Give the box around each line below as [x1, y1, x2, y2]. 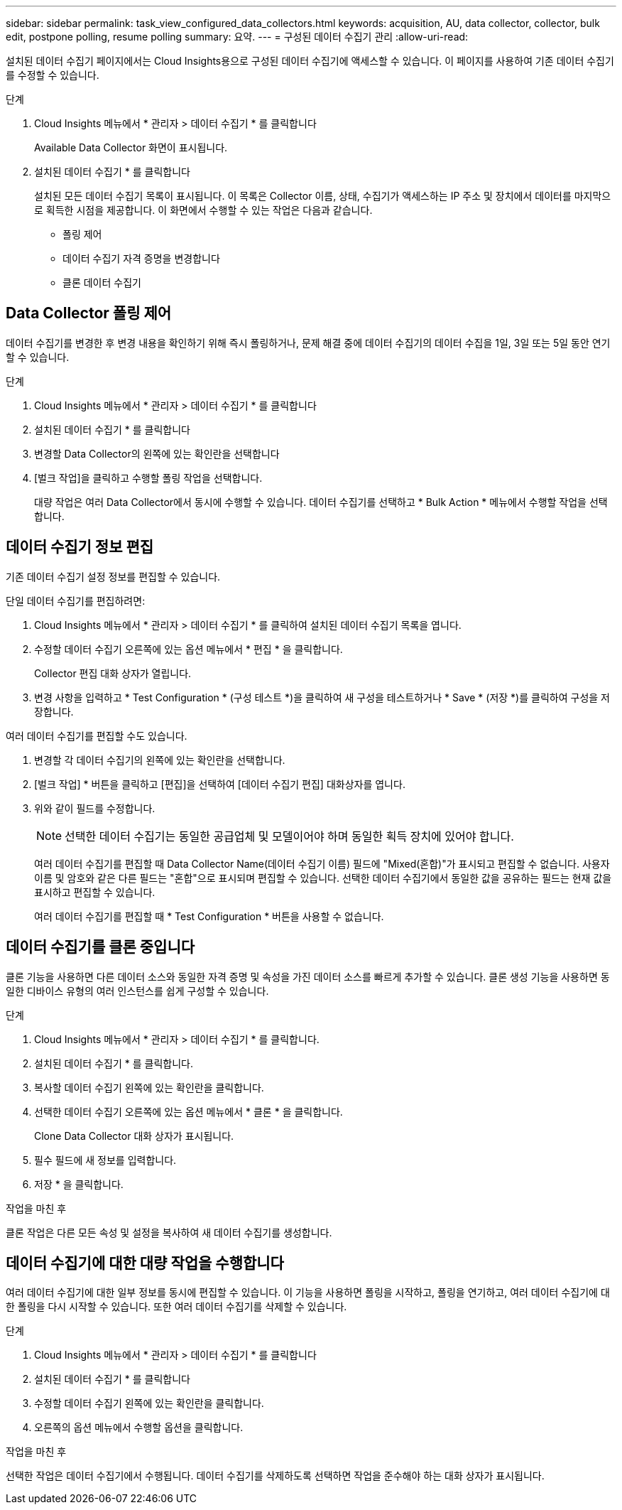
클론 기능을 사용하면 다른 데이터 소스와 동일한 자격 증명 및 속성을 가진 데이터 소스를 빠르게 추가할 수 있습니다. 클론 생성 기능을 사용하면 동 [6, 970, 610, 983]
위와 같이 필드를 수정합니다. [34, 802, 155, 814]
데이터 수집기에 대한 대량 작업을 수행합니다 [6, 1253, 284, 1272]
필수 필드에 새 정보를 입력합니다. [34, 1153, 177, 1166]
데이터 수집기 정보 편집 [6, 538, 154, 556]
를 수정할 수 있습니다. [6, 69, 99, 81]
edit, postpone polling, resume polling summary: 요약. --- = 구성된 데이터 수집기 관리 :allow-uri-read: [6, 31, 469, 43]
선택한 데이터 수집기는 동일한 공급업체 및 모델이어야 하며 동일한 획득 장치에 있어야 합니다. [65, 829, 514, 843]
